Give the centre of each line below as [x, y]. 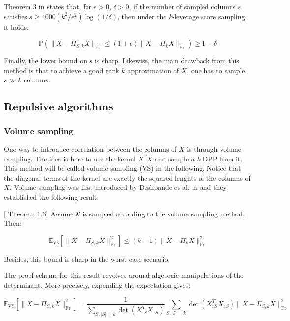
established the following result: [52, 197]
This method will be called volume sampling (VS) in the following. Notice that [123, 168]
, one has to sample [216, 70]
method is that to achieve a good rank [62, 70]
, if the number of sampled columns [182, 6]
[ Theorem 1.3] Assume [39, 213]
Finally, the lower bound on [46, 61]
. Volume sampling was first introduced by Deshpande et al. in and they [118, 187]
